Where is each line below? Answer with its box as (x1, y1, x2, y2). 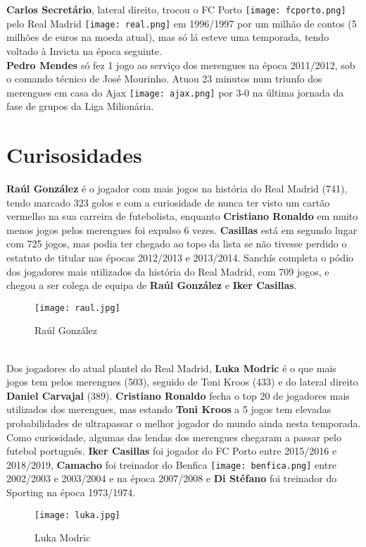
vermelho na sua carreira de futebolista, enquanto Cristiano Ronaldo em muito (6, 209, 358, 223)
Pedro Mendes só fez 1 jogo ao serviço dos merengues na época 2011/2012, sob (6, 57, 355, 72)
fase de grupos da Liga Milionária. (6, 99, 154, 113)
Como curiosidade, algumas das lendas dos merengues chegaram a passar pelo (6, 429, 341, 444)
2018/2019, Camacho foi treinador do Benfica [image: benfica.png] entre (6, 457, 336, 472)
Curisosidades (6, 140, 142, 169)
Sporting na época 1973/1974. (6, 485, 136, 500)
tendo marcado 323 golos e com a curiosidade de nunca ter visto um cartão (6, 195, 330, 209)
